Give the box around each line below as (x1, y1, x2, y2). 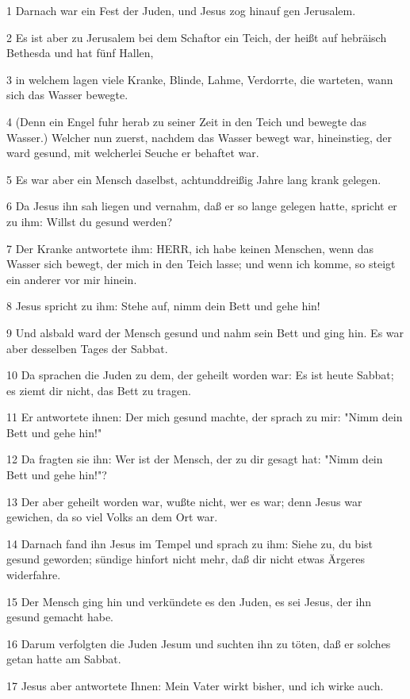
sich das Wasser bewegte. (6, 86, 128, 103)
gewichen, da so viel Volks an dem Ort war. (6, 509, 218, 525)
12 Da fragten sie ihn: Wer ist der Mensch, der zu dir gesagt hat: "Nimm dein (6, 451, 383, 467)
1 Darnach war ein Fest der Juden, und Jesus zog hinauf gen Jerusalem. (6, 2, 356, 18)
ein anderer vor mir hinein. (6, 271, 137, 287)
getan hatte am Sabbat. (6, 651, 121, 667)
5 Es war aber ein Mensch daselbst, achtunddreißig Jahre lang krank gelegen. (6, 171, 381, 187)
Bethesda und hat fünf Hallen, (6, 44, 154, 61)
